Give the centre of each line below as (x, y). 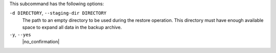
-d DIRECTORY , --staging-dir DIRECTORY (58, 13)
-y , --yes (20, 34)
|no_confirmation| (41, 41)
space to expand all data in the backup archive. (72, 28)
